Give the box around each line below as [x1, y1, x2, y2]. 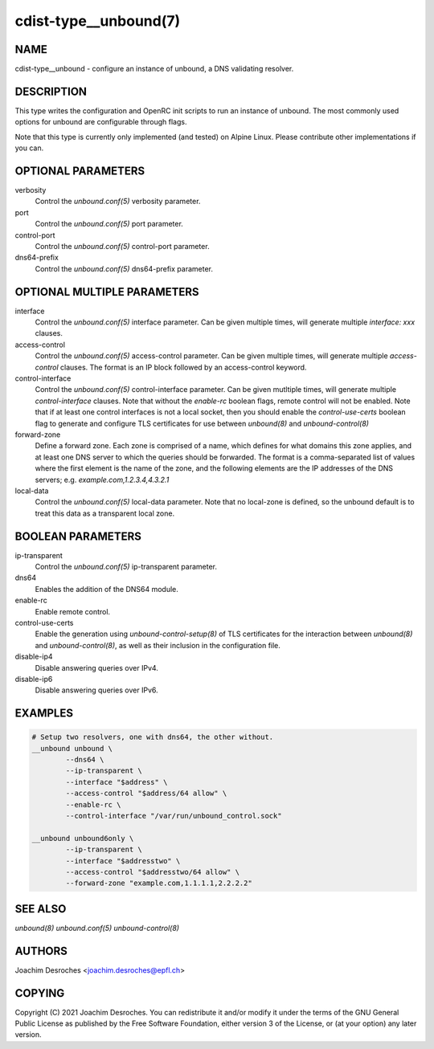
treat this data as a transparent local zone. [35, 508, 175, 518]
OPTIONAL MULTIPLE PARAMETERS [14, 285, 200, 299]
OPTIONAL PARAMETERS [14, 164, 145, 178]
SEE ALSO [14, 902, 67, 916]
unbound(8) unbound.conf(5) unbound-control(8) [14, 923, 180, 933]
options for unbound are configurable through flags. [14, 117, 187, 127]
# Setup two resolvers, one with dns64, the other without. [31, 733, 274, 742]
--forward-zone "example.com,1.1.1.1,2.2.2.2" [65, 879, 252, 888]
